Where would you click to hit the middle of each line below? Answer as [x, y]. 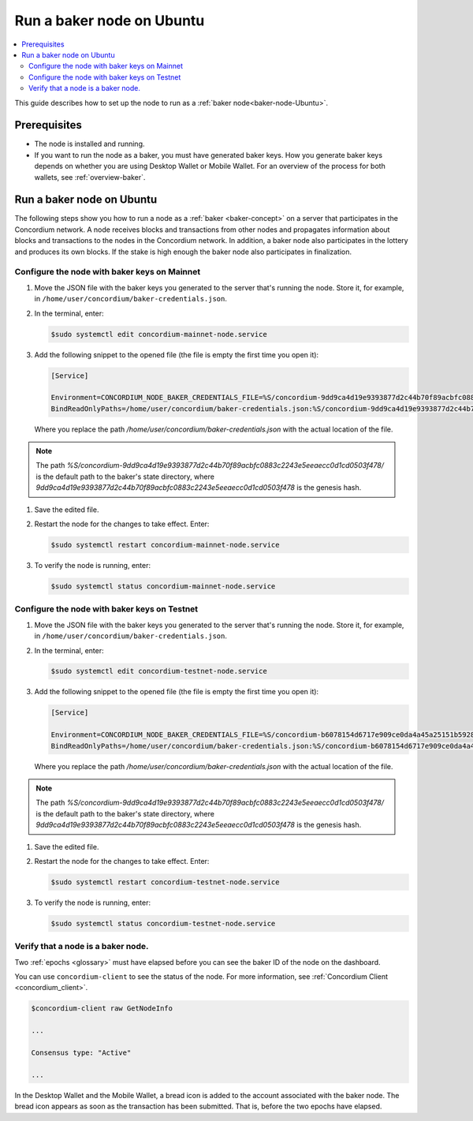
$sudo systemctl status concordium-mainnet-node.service [163, 586]
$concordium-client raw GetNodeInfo [102, 1009]
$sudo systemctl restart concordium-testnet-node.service [165, 882]
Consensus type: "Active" [81, 1052]
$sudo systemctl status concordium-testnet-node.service [163, 923]
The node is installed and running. [89, 144]
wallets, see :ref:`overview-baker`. [90, 177]
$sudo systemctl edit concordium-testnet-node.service [159, 671]
